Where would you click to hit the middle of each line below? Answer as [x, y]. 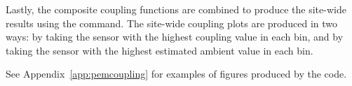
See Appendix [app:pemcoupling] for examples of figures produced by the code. [176, 74]
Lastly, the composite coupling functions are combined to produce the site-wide [176, 9]
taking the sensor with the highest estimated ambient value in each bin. [160, 50]
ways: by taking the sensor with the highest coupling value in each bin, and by [175, 37]
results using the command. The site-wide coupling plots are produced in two [171, 23]
